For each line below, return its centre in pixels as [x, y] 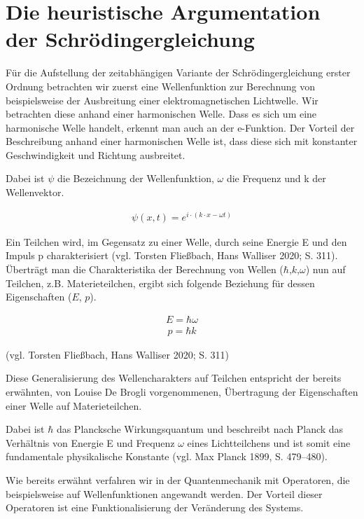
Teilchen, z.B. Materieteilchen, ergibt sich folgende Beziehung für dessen [160, 283]
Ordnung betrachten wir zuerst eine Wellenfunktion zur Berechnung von [160, 86]
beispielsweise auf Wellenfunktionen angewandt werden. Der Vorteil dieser [164, 493]
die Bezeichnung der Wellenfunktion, [135, 178]
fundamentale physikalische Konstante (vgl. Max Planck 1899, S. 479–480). [167, 456]
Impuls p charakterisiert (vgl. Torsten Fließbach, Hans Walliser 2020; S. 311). [172, 255]
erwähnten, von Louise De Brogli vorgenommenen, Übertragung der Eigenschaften [182, 391]
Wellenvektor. [35, 192]
